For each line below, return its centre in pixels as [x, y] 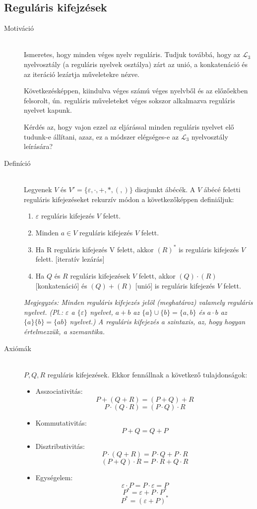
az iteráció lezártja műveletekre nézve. [82, 74]
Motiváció [19, 28]
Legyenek [38, 189]
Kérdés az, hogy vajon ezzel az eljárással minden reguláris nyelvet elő [129, 126]
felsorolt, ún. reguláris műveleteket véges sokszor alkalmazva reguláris [129, 100]
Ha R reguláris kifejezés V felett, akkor [95, 249]
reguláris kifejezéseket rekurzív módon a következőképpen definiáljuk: [129, 199]
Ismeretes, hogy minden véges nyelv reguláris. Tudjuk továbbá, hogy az [132, 54]
